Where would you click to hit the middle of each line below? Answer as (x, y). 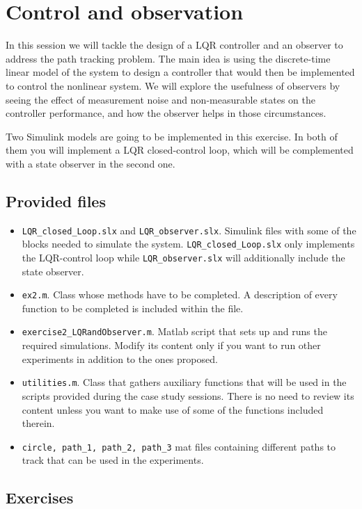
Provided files (56, 201)
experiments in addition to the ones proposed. (120, 358)
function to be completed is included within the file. (133, 308)
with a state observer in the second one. (90, 163)
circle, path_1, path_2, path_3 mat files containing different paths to (179, 446)
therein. (38, 423)
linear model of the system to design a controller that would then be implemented (180, 72)
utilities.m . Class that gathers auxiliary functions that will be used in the (184, 382)
